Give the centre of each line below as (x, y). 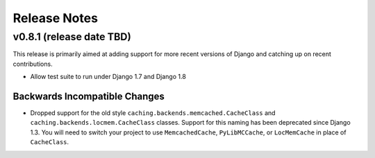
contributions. (33, 64)
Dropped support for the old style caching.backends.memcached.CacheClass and (153, 113)
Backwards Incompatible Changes (89, 96)
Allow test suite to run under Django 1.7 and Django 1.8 (108, 77)
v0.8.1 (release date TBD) (72, 37)
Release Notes (56, 18)
